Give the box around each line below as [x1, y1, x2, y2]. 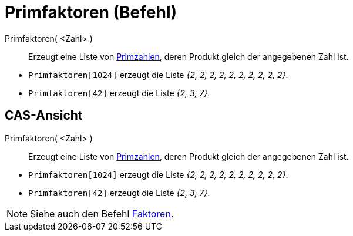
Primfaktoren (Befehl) [5, 2, 177, 22]
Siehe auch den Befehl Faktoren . [30, 207, 174, 220]
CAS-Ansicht [5, 108, 83, 123]
